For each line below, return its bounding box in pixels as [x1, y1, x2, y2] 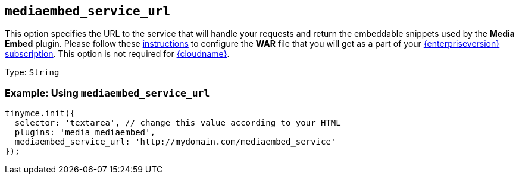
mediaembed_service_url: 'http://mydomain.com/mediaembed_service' [14, 137, 336, 147]
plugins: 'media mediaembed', [14, 127, 155, 138]
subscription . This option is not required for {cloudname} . [5, 49, 230, 59]
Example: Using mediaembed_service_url [5, 87, 210, 99]
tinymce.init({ [5, 108, 76, 119]
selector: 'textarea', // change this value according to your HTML [14, 118, 341, 128]
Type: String [5, 67, 60, 78]
